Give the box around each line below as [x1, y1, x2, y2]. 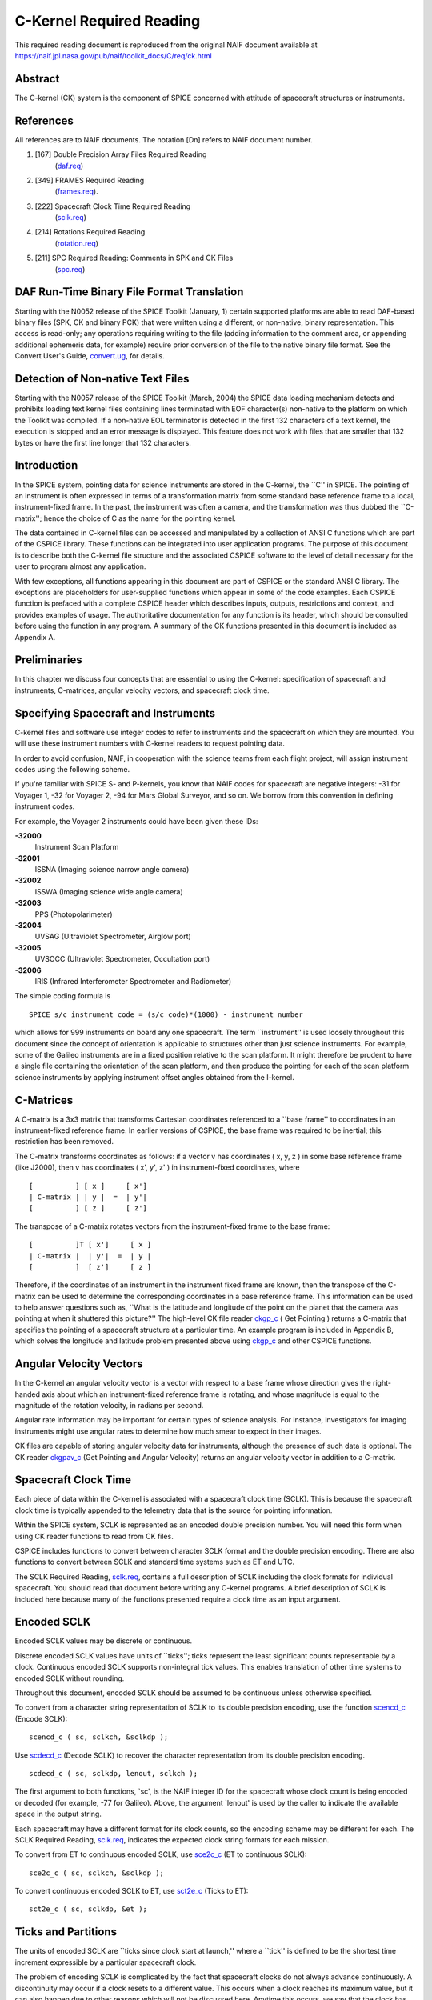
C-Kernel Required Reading [14, 12, 201, 30]
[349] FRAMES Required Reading [34, 175, 145, 185]
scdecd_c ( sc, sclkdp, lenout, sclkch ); [29, 1769, 198, 1778]
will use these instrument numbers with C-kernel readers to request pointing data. [14, 738, 286, 748]
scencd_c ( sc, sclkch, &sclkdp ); [29, 1733, 169, 1742]
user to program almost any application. [14, 562, 146, 571]
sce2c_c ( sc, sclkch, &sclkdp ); [29, 1868, 164, 1878]
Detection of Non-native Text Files [14, 372, 190, 386]
